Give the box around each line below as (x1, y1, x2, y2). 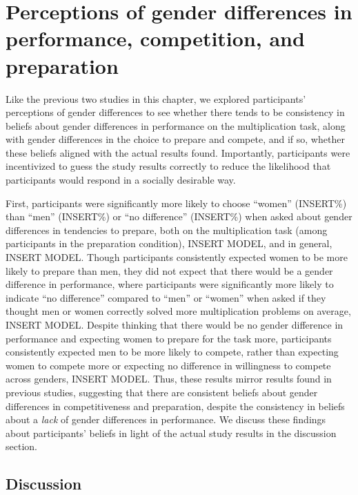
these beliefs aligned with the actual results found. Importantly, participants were (6, 145, 350, 159)
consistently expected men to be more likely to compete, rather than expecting (6, 344, 339, 359)
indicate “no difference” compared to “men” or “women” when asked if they (6, 290, 326, 304)
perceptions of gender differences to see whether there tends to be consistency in (6, 105, 345, 119)
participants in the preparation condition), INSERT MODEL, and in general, (6, 236, 332, 251)
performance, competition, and (6, 24, 305, 52)
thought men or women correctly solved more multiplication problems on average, (6, 304, 351, 318)
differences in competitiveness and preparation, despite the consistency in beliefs (6, 398, 345, 413)
